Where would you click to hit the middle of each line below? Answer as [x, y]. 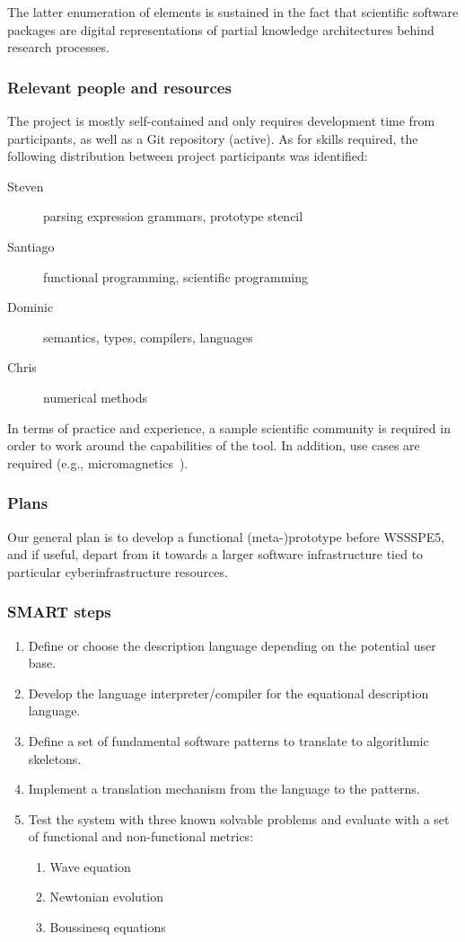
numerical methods [96, 397]
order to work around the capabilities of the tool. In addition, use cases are [214, 445]
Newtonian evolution [106, 897]
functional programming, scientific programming [176, 276]
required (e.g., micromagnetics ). [98, 462]
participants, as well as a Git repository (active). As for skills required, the [213, 138]
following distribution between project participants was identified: [188, 156]
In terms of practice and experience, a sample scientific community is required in [229, 427]
